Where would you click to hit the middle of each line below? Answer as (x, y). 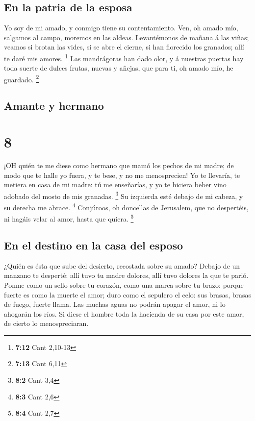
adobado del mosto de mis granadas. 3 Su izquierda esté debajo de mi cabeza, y (124, 195)
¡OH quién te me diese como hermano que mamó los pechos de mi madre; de (119, 165)
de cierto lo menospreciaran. (46, 323)
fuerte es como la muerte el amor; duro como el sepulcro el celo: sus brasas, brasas (128, 294)
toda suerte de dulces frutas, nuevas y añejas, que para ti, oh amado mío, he (119, 68)
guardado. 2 (22, 78)
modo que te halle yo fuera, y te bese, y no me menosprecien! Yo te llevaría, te (122, 175)
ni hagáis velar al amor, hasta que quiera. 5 (69, 218)
